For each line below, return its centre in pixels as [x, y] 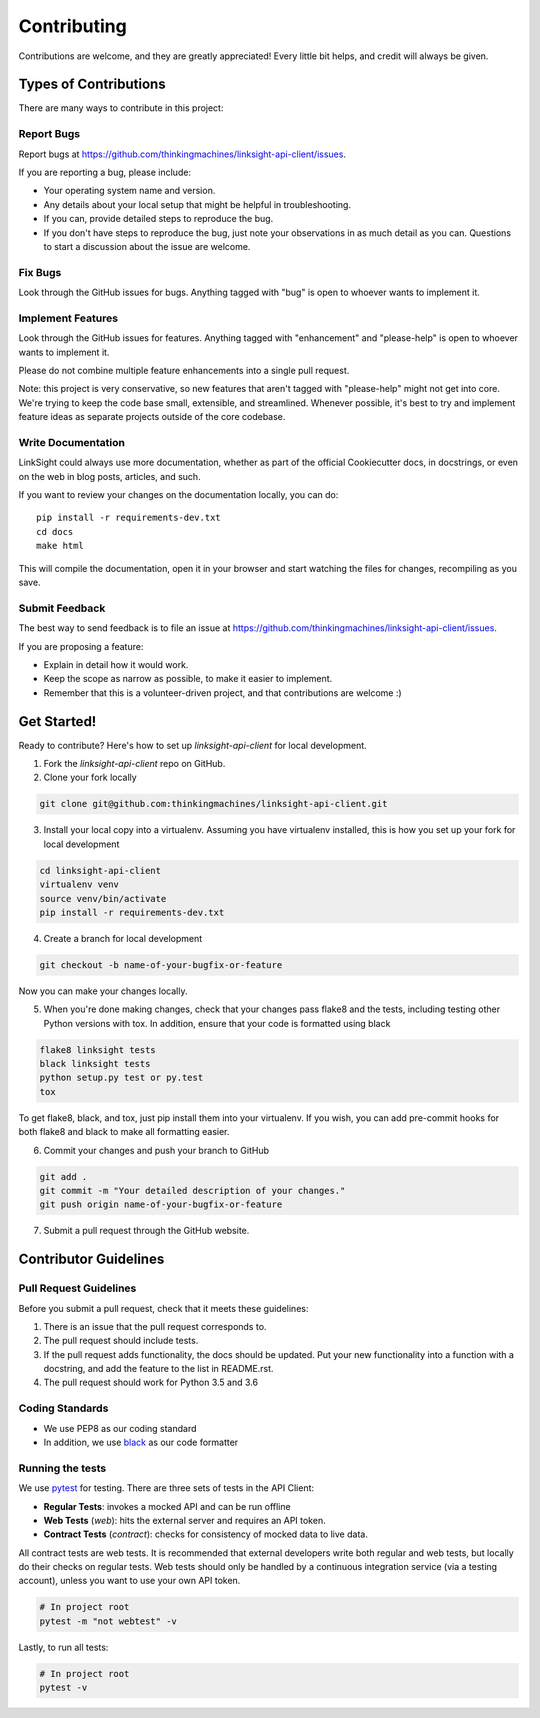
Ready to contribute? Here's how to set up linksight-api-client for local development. [192, 745]
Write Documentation [71, 442]
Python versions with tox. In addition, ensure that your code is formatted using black [217, 1023]
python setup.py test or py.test [121, 1078]
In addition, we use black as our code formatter [141, 1442]
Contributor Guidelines [91, 1259]
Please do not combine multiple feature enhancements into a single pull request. [184, 370]
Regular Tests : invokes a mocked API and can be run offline [167, 1506]
